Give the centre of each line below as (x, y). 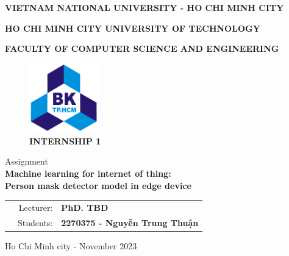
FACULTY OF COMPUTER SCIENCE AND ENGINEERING (142, 48)
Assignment (27, 161)
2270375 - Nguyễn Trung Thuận (130, 222)
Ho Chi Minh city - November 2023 (71, 245)
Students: (35, 222)
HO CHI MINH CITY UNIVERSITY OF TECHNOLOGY (133, 28)
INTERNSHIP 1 (65, 140)
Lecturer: (36, 207)
